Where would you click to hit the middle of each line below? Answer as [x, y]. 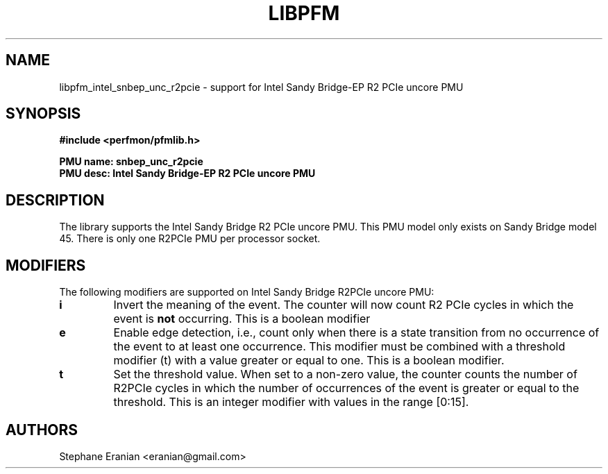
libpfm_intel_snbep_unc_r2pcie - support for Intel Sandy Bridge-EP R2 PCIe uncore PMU [261, 87]
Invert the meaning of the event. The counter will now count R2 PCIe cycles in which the [344, 305]
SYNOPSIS [43, 114]
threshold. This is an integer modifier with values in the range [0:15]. [291, 402]
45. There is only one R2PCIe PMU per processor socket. [190, 239]
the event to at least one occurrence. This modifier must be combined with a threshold [339, 347]
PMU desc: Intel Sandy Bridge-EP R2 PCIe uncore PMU [187, 173]
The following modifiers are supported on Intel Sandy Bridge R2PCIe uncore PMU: [247, 292]
